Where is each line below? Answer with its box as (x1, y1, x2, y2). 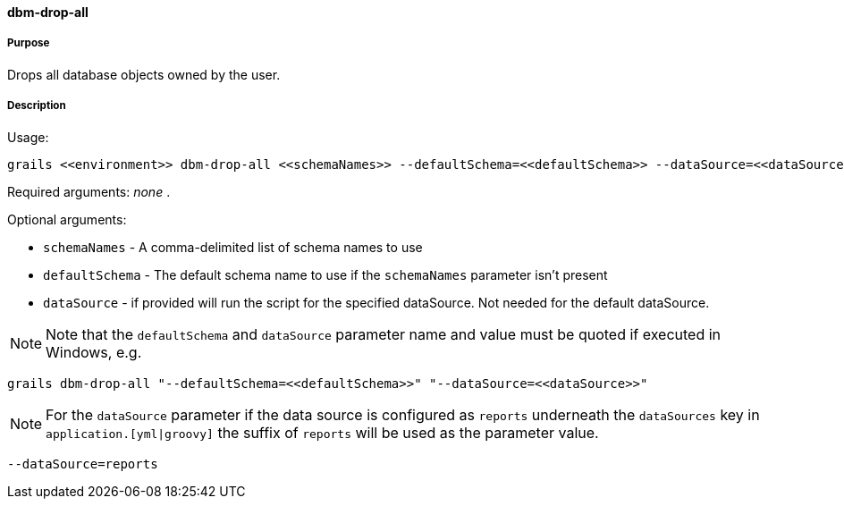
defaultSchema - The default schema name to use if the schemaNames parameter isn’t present (43, 266, 608, 283)
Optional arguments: (7, 211, 127, 227)
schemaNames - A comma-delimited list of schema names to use (43, 239, 423, 255)
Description (7, 99, 66, 113)
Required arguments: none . (7, 183, 171, 199)
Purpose (7, 37, 50, 50)
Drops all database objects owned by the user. (7, 66, 281, 82)
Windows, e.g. (46, 342, 142, 361)
